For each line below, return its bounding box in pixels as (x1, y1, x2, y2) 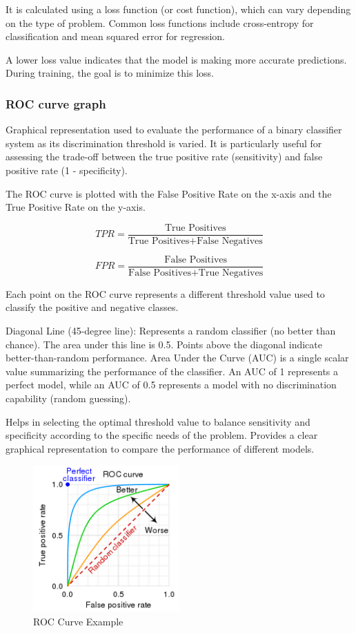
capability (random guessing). (6, 391, 131, 406)
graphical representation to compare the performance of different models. (6, 441, 315, 455)
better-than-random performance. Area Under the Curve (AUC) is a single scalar (6, 350, 349, 365)
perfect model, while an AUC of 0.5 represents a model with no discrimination (6, 377, 337, 392)
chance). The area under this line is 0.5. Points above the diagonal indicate (6, 337, 323, 351)
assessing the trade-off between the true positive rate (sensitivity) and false (6, 149, 323, 164)
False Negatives (197, 236, 263, 246)
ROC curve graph (6, 95, 106, 112)
